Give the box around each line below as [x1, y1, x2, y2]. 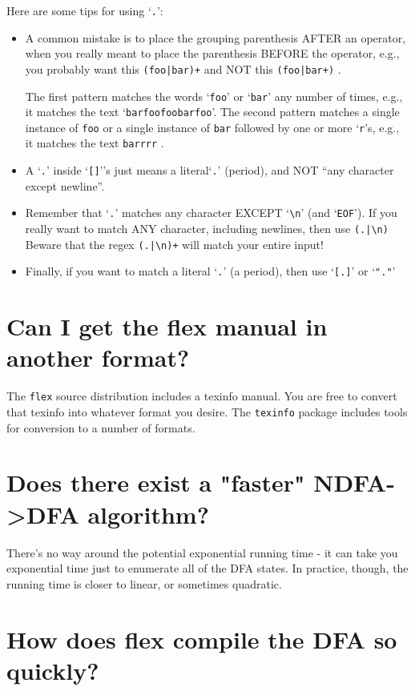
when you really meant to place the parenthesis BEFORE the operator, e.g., [25, 45, 400, 62]
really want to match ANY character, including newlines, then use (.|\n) [25, 220, 389, 237]
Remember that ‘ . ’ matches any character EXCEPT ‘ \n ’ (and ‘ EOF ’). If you [25, 204, 397, 221]
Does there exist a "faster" [6, 466, 305, 499]
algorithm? [87, 497, 209, 530]
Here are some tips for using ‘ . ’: [6, 2, 163, 18]
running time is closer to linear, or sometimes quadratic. [6, 575, 282, 592]
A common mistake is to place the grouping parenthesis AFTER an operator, [25, 29, 406, 46]
